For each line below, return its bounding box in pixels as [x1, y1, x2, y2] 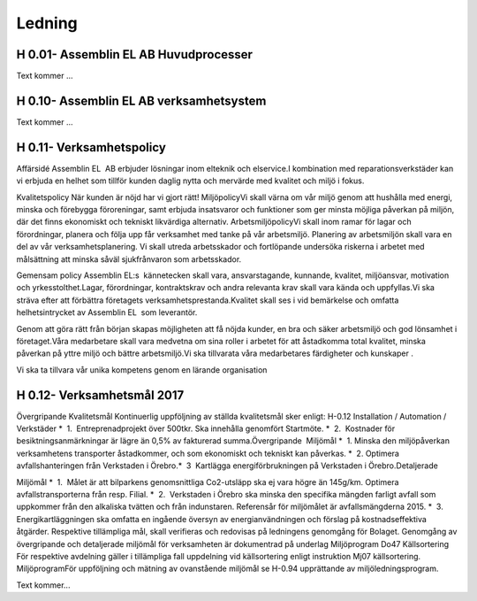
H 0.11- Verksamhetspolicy [16, 140, 167, 155]
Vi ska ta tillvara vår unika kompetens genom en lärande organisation [16, 364, 268, 375]
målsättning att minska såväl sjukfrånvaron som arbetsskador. [16, 253, 242, 265]
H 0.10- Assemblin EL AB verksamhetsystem [16, 93, 267, 108]
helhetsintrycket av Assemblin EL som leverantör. [16, 307, 198, 318]
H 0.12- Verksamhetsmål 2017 [16, 388, 185, 403]
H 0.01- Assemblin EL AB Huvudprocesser [16, 47, 254, 62]
